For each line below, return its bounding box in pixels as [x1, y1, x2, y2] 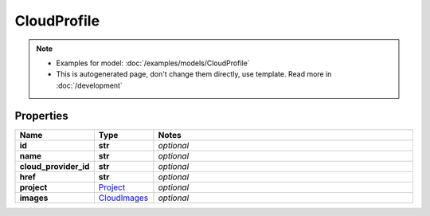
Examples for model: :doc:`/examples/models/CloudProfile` [56, 58, 250, 68]
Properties [14, 108, 68, 123]
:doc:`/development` [56, 81, 123, 90]
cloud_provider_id [19, 160, 90, 171]
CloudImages [98, 192, 149, 203]
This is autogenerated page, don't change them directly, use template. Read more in [56, 69, 332, 79]
